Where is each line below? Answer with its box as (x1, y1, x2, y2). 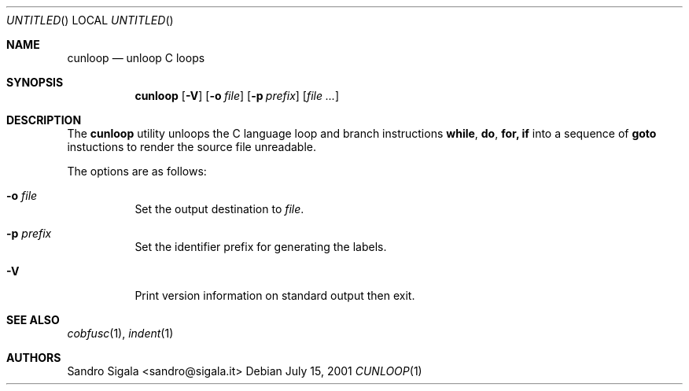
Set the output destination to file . (134, 202, 304, 216)
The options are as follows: (67, 164, 207, 178)
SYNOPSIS (6, 76, 64, 89)
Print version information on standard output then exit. (134, 289, 415, 302)
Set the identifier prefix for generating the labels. (134, 240, 387, 253)
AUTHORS (6, 351, 61, 364)
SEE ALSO (6, 313, 60, 326)
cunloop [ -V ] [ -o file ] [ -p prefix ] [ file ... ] (134, 89, 340, 102)
